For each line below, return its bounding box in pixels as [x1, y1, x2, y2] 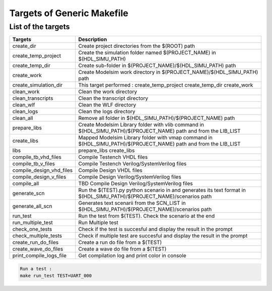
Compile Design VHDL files [78, 167, 143, 174]
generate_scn [12, 190, 45, 197]
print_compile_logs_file [12, 252, 67, 259]
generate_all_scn [12, 203, 52, 210]
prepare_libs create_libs [78, 147, 135, 154]
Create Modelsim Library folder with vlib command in [78, 121, 204, 128]
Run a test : [20, 266, 52, 271]
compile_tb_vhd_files [12, 154, 61, 161]
